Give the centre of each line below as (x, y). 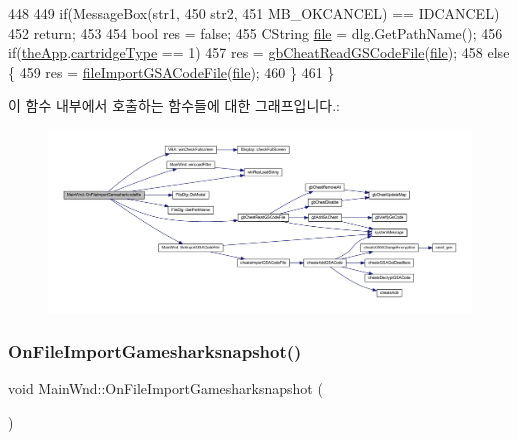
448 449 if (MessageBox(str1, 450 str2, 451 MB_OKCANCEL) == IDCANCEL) (254, 13)
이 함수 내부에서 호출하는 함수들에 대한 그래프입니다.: (174, 105)
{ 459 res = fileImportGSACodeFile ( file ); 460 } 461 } (171, 71)
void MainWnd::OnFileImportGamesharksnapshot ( (165, 388)
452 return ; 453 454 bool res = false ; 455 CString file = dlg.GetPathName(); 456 (255, 32)
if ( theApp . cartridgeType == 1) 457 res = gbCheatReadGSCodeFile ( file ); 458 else (259, 52)
